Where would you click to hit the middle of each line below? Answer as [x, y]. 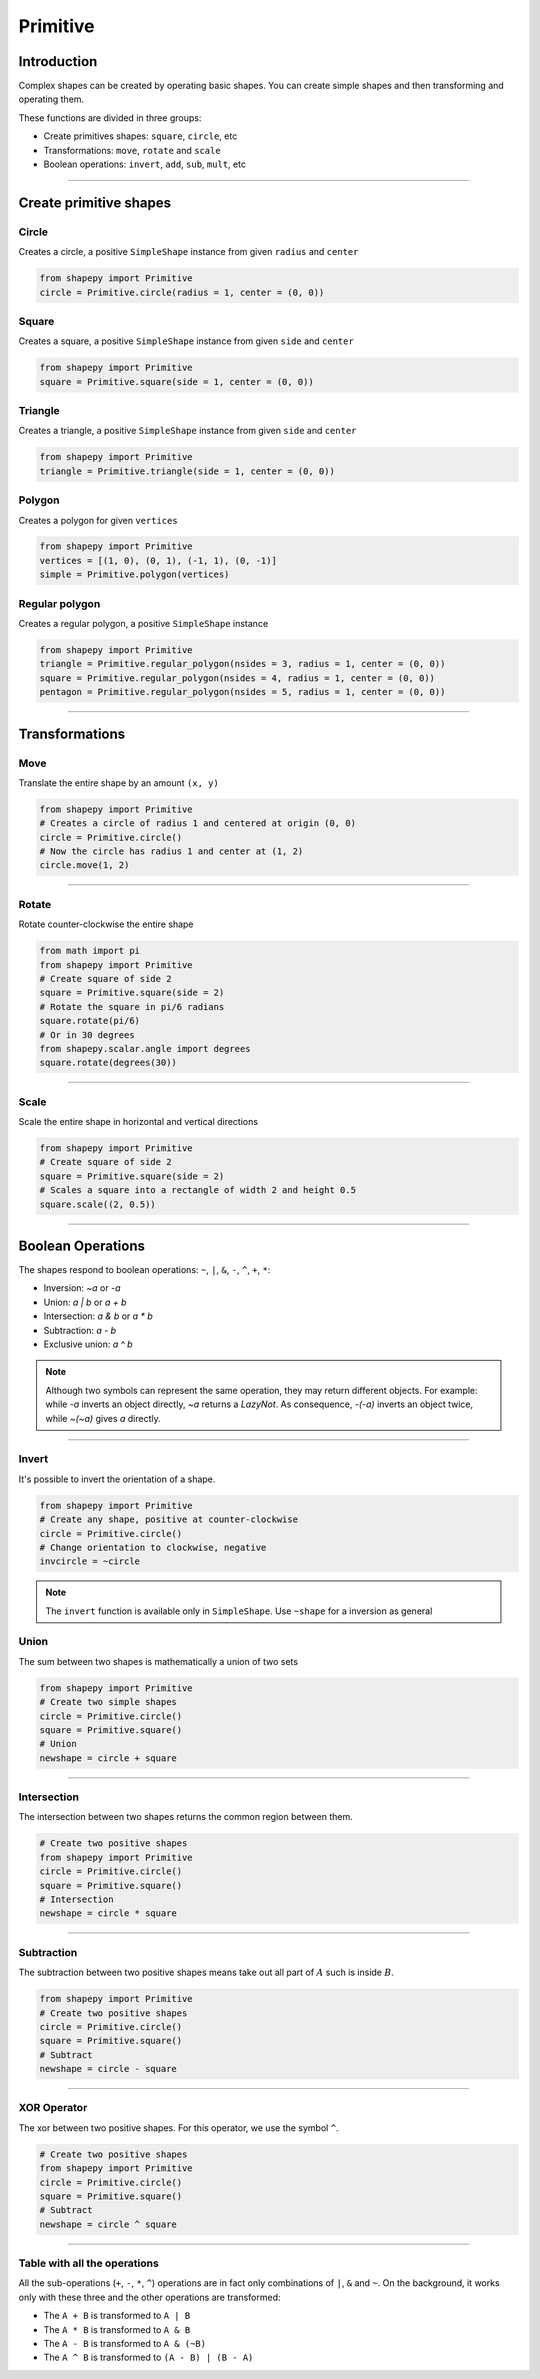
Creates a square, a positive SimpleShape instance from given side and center [186, 341]
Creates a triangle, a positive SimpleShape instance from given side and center [187, 431]
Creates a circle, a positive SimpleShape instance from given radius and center [188, 252]
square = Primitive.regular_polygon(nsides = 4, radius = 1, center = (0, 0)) [237, 678]
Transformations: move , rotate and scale [132, 150]
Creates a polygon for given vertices [98, 520]
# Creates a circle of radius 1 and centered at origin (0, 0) [198, 823]
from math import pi [89, 951]
